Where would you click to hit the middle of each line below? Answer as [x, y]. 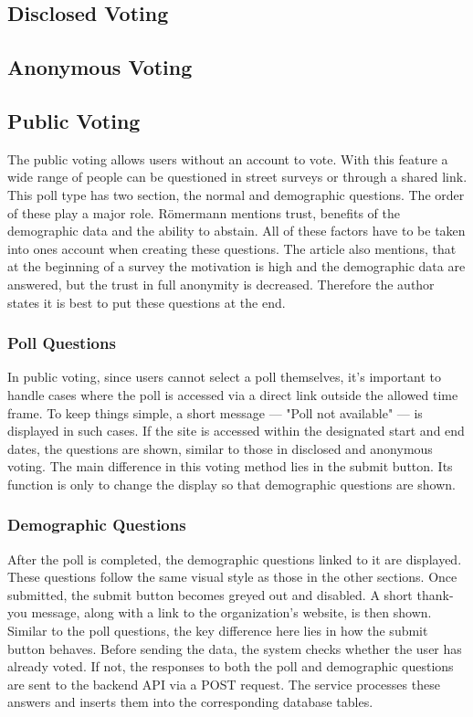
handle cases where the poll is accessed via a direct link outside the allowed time [233, 394]
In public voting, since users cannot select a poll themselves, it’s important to [225, 377]
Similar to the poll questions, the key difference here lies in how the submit [218, 631]
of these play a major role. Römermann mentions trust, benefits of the [204, 212]
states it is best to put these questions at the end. [147, 302]
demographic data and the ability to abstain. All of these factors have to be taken [236, 231]
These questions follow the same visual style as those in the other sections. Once [232, 577]
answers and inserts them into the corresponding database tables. [190, 702]
